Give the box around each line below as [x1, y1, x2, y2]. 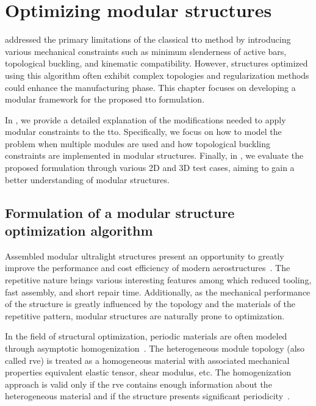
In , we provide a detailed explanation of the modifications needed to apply [5, 113, 286, 126]
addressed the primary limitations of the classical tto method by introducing [5, 33, 291, 46]
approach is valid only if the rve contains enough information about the [5, 377, 272, 390]
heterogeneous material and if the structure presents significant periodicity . [5, 390, 290, 402]
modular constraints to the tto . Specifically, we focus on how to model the [5, 125, 282, 138]
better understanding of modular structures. [5, 173, 170, 186]
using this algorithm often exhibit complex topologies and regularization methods [5, 68, 309, 81]
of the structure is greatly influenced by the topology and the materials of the [5, 297, 296, 310]
